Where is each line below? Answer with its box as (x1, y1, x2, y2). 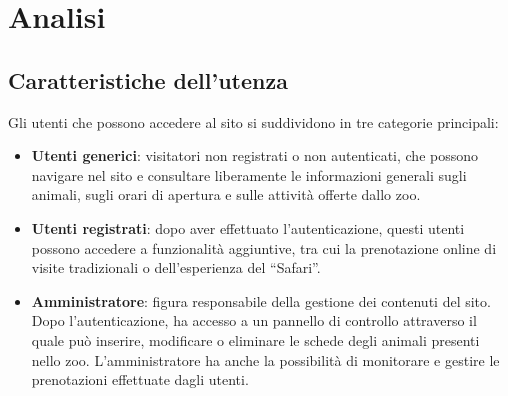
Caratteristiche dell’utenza (8, 64, 288, 95)
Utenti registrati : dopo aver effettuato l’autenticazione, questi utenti (31, 217, 465, 238)
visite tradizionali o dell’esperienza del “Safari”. (31, 257, 321, 278)
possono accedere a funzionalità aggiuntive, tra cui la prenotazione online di (31, 237, 497, 258)
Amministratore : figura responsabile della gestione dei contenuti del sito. (31, 290, 491, 311)
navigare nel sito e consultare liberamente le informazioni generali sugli (31, 164, 467, 185)
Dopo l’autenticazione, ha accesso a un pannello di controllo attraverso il (31, 310, 477, 331)
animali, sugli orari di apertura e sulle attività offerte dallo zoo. (31, 184, 421, 205)
